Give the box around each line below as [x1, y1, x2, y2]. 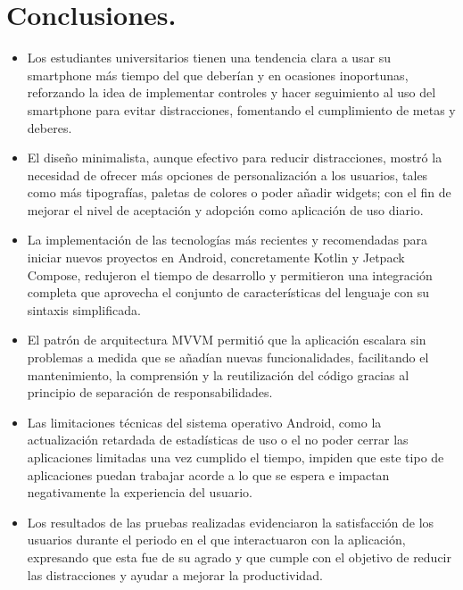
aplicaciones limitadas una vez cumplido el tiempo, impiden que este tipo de [27, 448, 444, 466]
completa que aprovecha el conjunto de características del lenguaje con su [27, 283, 430, 302]
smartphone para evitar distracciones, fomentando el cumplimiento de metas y [27, 100, 456, 119]
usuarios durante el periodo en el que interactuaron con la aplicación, [27, 530, 406, 549]
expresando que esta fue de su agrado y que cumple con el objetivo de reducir [27, 547, 451, 566]
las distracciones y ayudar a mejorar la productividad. [27, 565, 323, 584]
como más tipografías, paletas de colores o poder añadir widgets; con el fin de [27, 183, 451, 202]
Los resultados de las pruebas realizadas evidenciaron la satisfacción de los [27, 512, 434, 531]
